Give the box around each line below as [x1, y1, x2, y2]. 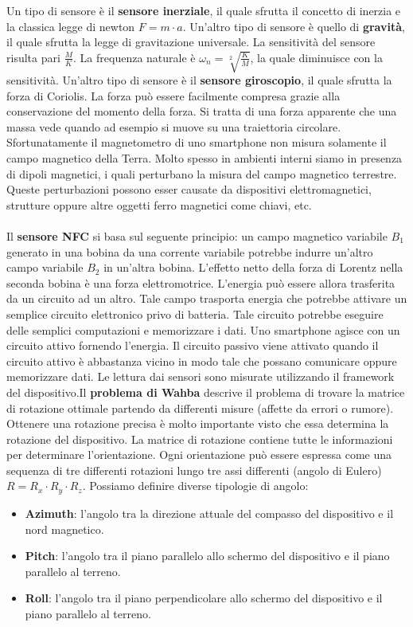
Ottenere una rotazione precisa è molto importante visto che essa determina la [6, 415, 389, 432]
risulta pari [6, 49, 60, 65]
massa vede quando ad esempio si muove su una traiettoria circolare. [6, 118, 341, 135]
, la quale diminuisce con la [250, 49, 383, 65]
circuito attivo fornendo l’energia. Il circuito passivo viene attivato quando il [6, 337, 379, 354]
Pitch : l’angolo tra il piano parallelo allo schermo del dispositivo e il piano [25, 547, 390, 564]
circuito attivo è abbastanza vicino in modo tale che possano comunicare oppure [6, 352, 397, 369]
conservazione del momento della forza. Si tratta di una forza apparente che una [6, 103, 397, 120]
